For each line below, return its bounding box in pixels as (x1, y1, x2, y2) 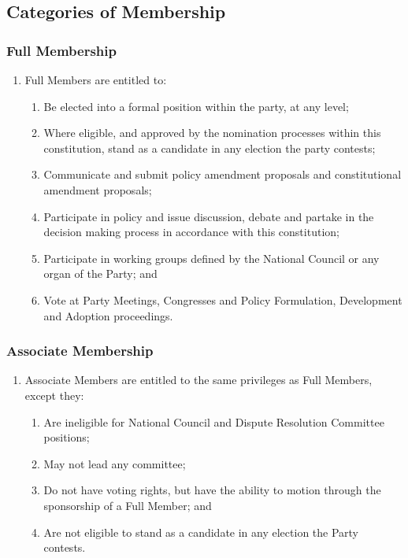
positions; (43, 429, 90, 445)
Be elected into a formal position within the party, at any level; (43, 98, 349, 114)
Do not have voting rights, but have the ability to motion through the (43, 482, 381, 498)
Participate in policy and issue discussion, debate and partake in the (43, 208, 374, 224)
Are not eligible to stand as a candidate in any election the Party (43, 523, 359, 540)
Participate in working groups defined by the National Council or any (43, 249, 380, 266)
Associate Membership (6, 341, 154, 360)
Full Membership (6, 40, 117, 60)
